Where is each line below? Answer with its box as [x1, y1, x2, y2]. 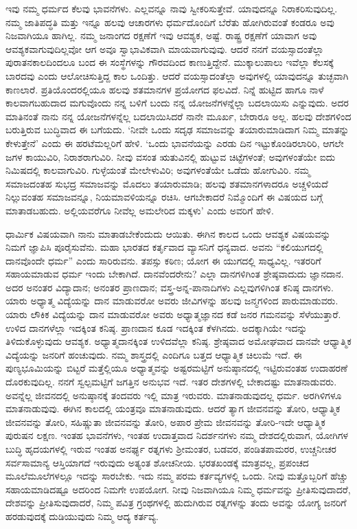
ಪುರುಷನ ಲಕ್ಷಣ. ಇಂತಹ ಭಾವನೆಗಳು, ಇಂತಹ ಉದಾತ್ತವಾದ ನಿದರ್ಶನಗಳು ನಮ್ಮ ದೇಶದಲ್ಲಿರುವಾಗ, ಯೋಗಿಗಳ [5, 428, 349, 442]
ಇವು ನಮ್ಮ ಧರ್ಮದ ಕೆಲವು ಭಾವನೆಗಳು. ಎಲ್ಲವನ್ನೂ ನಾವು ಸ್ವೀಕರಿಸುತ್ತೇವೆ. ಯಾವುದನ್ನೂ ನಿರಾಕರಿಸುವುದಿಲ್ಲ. [5, 1, 338, 15]
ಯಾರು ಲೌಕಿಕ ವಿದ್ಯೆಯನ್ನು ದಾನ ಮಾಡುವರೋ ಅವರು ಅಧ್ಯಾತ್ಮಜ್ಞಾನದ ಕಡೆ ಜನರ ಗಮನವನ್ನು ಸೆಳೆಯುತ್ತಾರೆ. [5, 307, 341, 322]
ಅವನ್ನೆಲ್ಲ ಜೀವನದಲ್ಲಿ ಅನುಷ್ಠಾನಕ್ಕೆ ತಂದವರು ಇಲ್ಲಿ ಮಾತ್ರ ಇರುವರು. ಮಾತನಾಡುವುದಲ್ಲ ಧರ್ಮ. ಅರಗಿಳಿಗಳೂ [5, 387, 342, 402]
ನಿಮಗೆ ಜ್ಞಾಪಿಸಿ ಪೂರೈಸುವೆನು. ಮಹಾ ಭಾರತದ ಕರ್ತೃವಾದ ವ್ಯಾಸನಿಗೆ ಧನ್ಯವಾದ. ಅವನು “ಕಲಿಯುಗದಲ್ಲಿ [5, 240, 323, 254]
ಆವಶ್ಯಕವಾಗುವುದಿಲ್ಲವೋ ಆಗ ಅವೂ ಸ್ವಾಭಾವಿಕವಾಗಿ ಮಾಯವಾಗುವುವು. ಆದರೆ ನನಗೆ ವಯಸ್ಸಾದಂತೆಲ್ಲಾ [5, 41, 324, 56]
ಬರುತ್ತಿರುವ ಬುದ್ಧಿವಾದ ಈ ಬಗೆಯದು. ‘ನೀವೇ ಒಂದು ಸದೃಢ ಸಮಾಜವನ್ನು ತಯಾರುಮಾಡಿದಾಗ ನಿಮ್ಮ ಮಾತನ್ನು [5, 122, 349, 137]
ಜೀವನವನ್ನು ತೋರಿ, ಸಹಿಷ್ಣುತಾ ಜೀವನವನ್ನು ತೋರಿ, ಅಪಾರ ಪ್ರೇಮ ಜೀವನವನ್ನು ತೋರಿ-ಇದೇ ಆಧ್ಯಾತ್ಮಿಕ [5, 414, 325, 429]
